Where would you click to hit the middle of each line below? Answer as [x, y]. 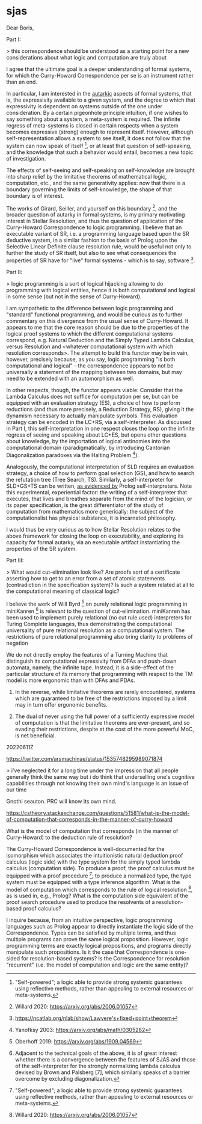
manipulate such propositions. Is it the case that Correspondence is [90, 952]
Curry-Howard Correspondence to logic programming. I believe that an [94, 227]
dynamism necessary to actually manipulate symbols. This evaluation [92, 416]
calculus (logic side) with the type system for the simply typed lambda [93, 862]
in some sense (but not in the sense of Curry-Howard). [74, 296]
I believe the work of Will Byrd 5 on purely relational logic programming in [97, 603]
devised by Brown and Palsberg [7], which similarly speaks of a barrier [103, 1072]
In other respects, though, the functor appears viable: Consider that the [95, 390]
